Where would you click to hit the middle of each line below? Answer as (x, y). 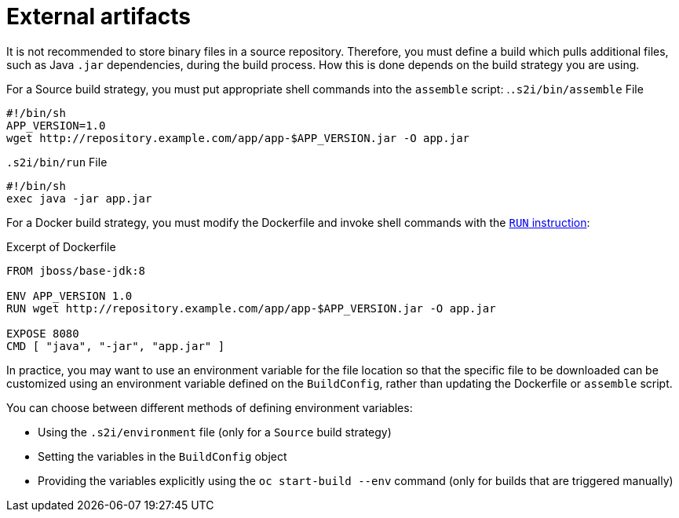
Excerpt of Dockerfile (61, 246)
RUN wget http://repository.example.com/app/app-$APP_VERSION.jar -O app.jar (251, 308)
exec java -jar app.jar (79, 198)
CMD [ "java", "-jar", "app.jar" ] (116, 346)
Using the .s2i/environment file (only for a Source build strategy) (215, 432)
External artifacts (99, 16)
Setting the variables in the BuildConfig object (162, 456)
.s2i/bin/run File (57, 162)
